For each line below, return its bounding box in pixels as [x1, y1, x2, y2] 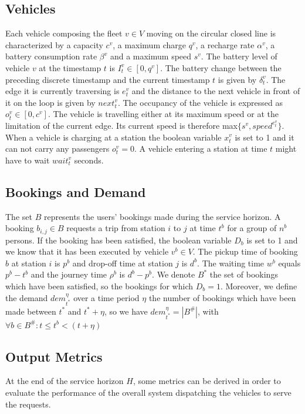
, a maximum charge [113, 38, 187, 51]
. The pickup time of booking [192, 245, 298, 258]
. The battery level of [201, 50, 277, 62]
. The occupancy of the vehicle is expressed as [117, 96, 283, 108]
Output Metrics [5, 347, 103, 365]
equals [278, 256, 301, 269]
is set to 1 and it [235, 131, 294, 143]
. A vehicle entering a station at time [134, 142, 267, 155]
